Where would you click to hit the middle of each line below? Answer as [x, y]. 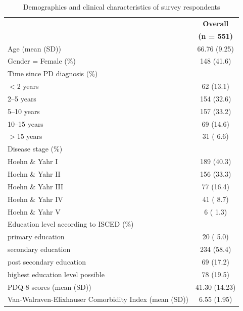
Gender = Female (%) [42, 61]
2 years [28, 86]
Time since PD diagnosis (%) [53, 73]
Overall [216, 23]
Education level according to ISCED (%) [71, 224]
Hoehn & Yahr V [34, 211]
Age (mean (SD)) [34, 48]
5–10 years [24, 111]
